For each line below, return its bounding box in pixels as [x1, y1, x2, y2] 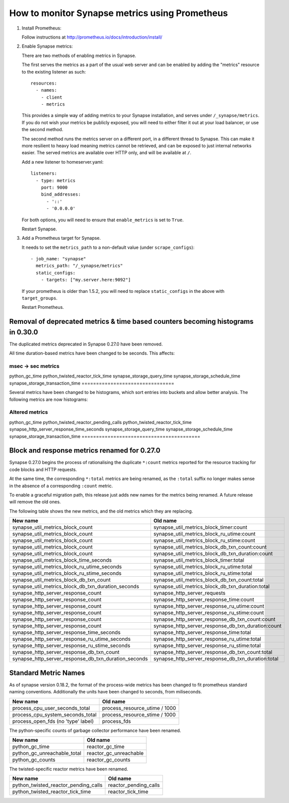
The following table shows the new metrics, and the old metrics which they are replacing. [9, 508, 193, 514]
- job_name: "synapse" [30, 256, 86, 262]
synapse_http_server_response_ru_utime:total [153, 636, 261, 643]
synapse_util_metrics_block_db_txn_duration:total [153, 583, 270, 590]
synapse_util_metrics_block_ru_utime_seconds [12, 563, 122, 570]
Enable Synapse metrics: [21, 43, 73, 50]
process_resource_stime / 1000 [102, 711, 176, 718]
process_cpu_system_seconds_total [12, 711, 97, 718]
